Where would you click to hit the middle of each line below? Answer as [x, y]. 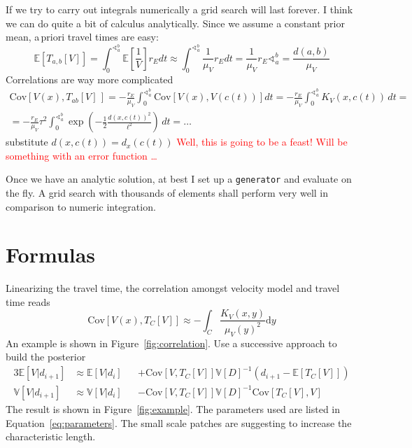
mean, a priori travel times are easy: [82, 37]
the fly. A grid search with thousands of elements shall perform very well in [167, 192]
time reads [28, 301]
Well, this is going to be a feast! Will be [262, 142]
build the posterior [46, 357]
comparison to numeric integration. [81, 206]
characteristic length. [51, 436]
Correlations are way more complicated [90, 79]
